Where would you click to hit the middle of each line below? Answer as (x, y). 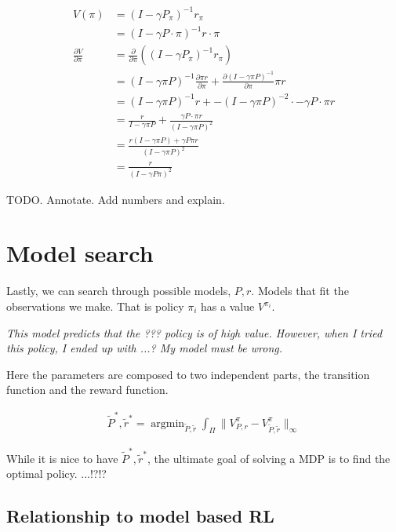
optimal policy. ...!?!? (56, 474)
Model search (80, 253)
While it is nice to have (62, 458)
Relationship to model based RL (140, 516)
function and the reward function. (87, 390)
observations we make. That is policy (95, 306)
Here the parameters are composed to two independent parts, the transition (188, 374)
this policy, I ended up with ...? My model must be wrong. (145, 348)
